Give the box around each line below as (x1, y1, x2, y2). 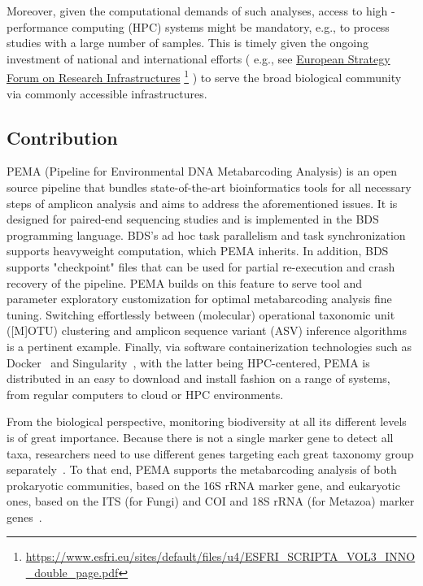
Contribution (7, 124, 118, 150)
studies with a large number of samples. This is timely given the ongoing (7, 34, 369, 51)
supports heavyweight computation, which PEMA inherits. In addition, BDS (7, 242, 389, 259)
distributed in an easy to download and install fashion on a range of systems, (7, 370, 390, 387)
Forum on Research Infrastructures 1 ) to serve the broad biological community (7, 67, 402, 86)
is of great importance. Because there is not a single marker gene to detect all (7, 428, 394, 445)
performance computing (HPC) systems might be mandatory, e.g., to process (7, 18, 390, 35)
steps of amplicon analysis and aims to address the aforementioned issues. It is (7, 194, 398, 211)
